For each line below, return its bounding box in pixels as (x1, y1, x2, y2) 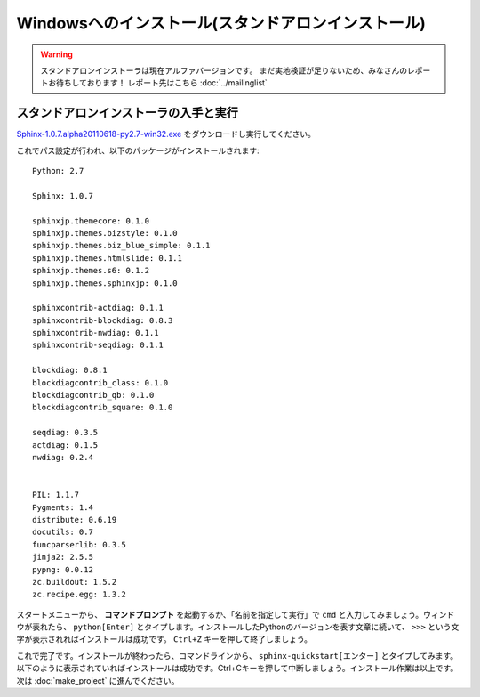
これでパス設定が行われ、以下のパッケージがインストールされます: (16, 145, 260, 156)
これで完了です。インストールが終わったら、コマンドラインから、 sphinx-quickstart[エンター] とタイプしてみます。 (16, 650, 459, 661)
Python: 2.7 (32, 166, 84, 176)
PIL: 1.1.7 (32, 490, 80, 500)
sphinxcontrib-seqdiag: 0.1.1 (32, 340, 164, 351)
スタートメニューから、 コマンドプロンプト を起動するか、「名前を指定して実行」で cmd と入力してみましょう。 (16, 609, 424, 620)
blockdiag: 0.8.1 (32, 365, 108, 376)
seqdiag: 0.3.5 (32, 427, 99, 438)
